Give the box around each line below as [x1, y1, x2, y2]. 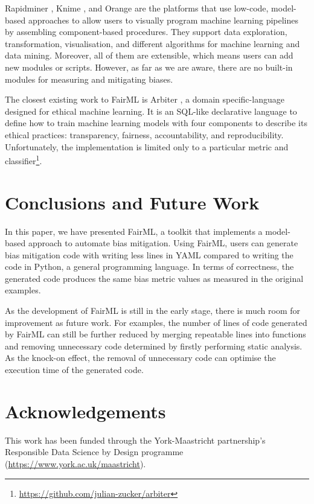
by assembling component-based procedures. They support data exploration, [5, 25, 287, 38]
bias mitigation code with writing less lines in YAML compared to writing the [5, 248, 293, 261]
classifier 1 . [5, 153, 42, 167]
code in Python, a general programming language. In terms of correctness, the [5, 260, 294, 273]
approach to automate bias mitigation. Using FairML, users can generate [28, 237, 298, 249]
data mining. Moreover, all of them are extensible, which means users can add [5, 49, 293, 62]
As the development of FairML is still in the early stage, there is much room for [5, 304, 300, 317]
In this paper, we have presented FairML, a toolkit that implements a [5, 225, 263, 237]
